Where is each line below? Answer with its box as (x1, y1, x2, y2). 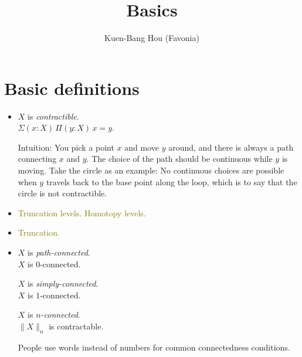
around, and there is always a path (168, 141, 294, 153)
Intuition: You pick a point (18, 141, 114, 153)
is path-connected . (28, 246, 90, 258)
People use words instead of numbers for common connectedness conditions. (18, 341, 290, 353)
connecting (18, 152, 57, 165)
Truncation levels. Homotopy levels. (18, 206, 146, 219)
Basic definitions (4, 76, 140, 100)
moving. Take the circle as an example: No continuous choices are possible (18, 164, 284, 176)
